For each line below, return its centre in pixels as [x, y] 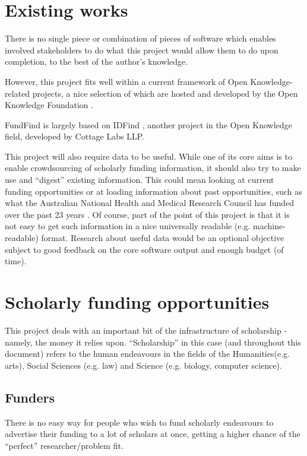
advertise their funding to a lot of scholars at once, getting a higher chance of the [153, 434]
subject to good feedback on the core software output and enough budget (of [144, 249]
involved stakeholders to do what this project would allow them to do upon [142, 50]
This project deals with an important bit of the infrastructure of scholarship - [146, 330]
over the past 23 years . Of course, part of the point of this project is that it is [147, 214]
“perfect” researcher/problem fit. [64, 445]
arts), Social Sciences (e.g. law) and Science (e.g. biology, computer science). [143, 365]
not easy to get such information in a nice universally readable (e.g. [128, 226]
